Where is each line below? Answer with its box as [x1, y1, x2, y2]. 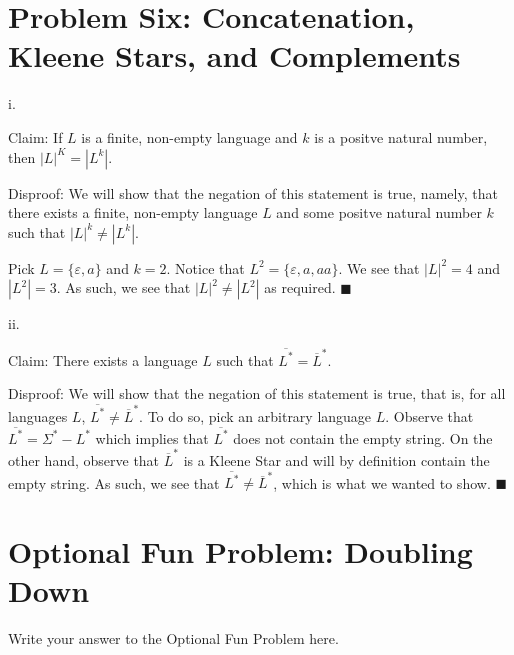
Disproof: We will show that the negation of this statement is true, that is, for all [8, 383, 506, 404]
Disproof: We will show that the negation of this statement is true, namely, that [8, 182, 498, 203]
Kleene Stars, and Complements [8, 35, 461, 76]
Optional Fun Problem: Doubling [8, 531, 473, 572]
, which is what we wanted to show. [273, 472, 491, 493]
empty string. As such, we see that [8, 472, 220, 493]
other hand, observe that [8, 450, 160, 471]
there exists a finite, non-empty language [8, 202, 258, 223]
